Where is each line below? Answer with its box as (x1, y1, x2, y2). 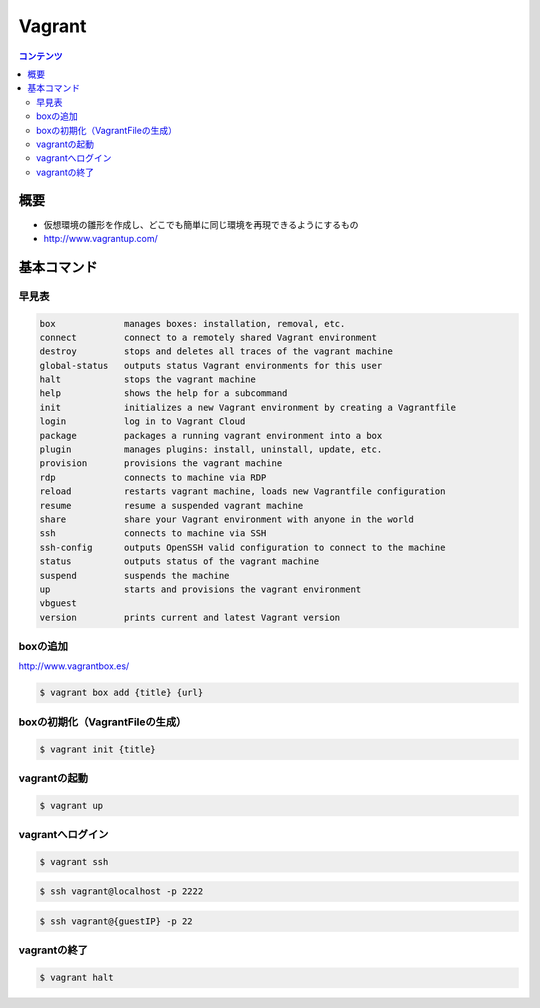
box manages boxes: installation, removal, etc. (39, 318, 346, 329)
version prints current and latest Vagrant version (39, 611, 341, 623)
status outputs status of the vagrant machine (39, 556, 320, 567)
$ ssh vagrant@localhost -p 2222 (39, 886, 204, 897)
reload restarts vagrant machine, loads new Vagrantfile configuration (39, 486, 446, 497)
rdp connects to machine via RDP (39, 471, 267, 483)
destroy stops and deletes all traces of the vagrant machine (39, 346, 394, 357)
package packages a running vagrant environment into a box (39, 430, 383, 441)
